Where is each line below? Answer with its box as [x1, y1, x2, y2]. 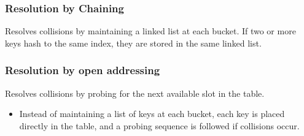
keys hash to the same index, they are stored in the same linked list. [5, 36, 262, 49]
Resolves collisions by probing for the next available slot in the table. [5, 86, 265, 99]
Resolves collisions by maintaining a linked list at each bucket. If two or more [5, 25, 296, 37]
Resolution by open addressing [5, 62, 160, 78]
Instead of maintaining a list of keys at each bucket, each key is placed [19, 107, 285, 120]
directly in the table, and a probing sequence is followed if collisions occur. [19, 119, 300, 132]
